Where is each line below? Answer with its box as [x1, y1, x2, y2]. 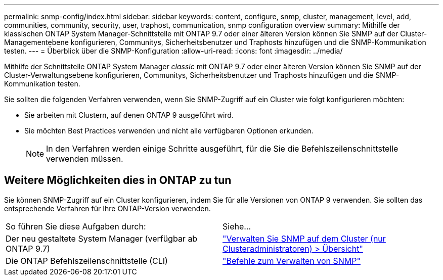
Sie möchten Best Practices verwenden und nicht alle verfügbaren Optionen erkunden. [24, 126, 314, 135]
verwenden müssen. [46, 154, 123, 164]
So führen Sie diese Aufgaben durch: [6, 221, 146, 231]
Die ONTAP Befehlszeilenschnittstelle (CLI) [6, 255, 168, 266]
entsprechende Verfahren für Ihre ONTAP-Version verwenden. [4, 204, 211, 213]
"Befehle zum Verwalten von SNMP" [223, 255, 361, 266]
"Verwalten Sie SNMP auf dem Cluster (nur [223, 233, 386, 244]
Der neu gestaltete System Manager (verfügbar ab [6, 233, 198, 244]
